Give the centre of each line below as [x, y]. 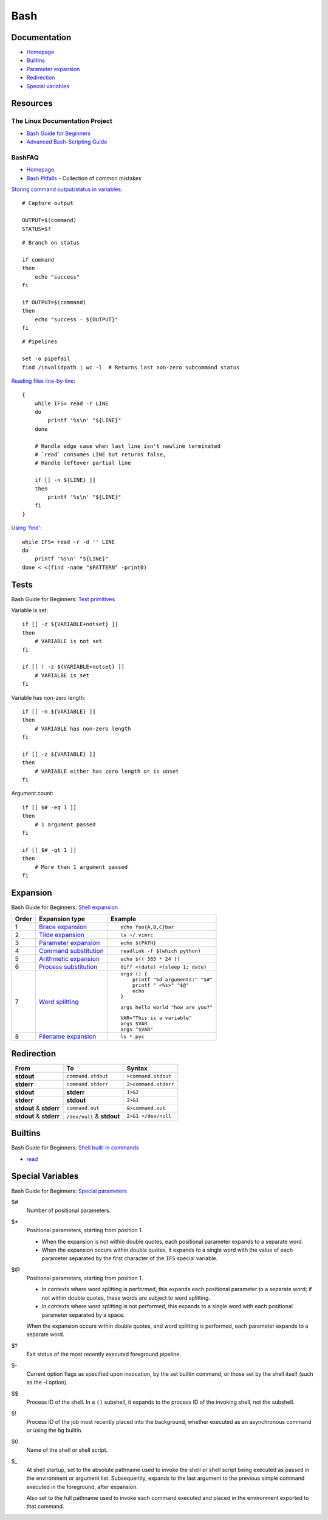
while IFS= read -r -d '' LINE [69, 542]
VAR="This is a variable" [156, 1018]
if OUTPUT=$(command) [54, 302]
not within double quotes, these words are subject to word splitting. [126, 1298]
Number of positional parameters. [69, 1210]
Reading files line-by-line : [43, 381]
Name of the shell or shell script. [67, 1450]
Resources [32, 103]
